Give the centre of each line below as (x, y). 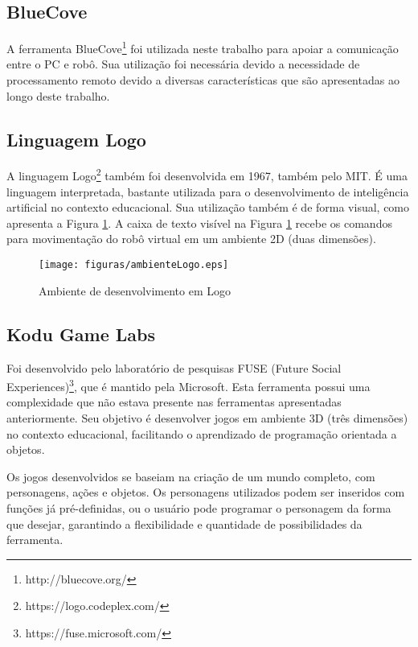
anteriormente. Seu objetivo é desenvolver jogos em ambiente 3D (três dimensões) (207, 417)
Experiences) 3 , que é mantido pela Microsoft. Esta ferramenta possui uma (189, 385)
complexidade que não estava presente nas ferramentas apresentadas (174, 402)
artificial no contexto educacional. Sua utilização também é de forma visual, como (208, 207)
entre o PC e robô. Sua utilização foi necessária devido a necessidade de (183, 64)
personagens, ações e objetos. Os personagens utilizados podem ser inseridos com (206, 492)
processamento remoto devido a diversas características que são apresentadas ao (203, 80)
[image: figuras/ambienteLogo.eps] (134, 265)
